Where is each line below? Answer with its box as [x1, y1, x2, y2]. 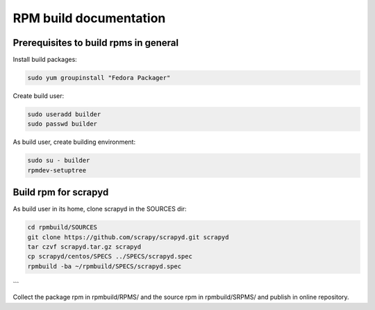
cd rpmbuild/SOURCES [27, 223, 97, 231]
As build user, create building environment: [12, 138, 135, 146]
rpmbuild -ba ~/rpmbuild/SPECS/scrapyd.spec [27, 262, 182, 270]
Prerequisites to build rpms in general [12, 37, 179, 49]
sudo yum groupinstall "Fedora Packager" [27, 74, 171, 82]
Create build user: [12, 92, 65, 100]
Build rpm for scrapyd [12, 186, 109, 198]
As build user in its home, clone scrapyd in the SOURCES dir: [12, 205, 187, 213]
